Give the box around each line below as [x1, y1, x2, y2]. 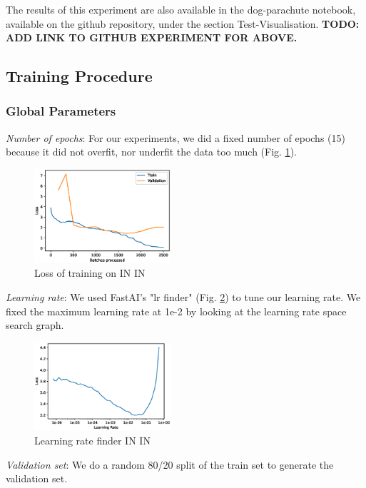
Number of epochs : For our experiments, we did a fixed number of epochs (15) [6, 130, 345, 145]
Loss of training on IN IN [34, 265, 146, 280]
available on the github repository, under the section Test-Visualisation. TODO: [6, 16, 360, 31]
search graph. [6, 317, 64, 332]
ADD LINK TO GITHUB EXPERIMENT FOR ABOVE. [6, 30, 298, 45]
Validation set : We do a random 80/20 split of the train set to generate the [6, 457, 334, 472]
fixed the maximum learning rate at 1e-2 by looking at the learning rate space [6, 303, 347, 318]
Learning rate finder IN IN [34, 432, 151, 447]
